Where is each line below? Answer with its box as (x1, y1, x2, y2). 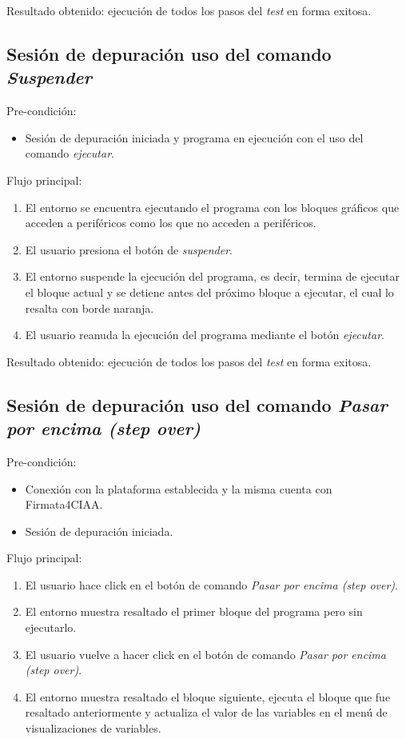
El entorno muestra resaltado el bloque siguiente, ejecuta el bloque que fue (25, 688, 391, 705)
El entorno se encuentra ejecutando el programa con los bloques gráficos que (25, 198, 400, 215)
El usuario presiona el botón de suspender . (25, 241, 233, 258)
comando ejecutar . (25, 145, 114, 162)
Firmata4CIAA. (25, 496, 103, 513)
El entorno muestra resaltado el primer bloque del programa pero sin (25, 603, 363, 620)
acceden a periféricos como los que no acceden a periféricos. (25, 214, 316, 231)
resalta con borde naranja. (25, 299, 154, 316)
